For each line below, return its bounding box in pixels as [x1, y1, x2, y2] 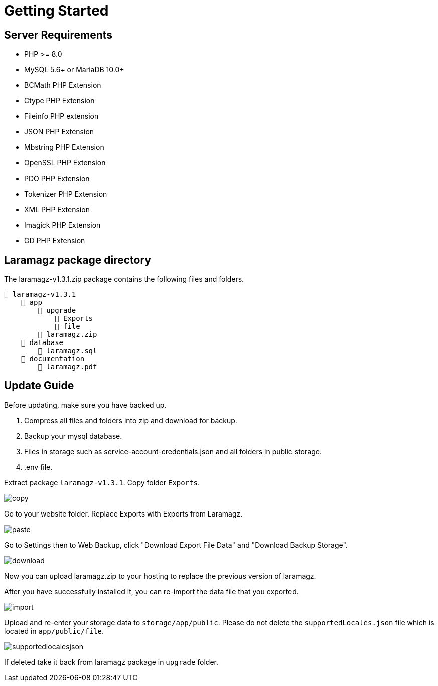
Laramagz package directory [4, 253, 151, 266]
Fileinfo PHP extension [24, 112, 99, 121]
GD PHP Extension [24, 236, 85, 245]
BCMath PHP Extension [24, 81, 101, 90]
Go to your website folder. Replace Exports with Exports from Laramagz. [4, 509, 243, 518]
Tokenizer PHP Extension [24, 190, 107, 199]
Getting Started [4, 2, 109, 19]
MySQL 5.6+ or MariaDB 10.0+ [24, 65, 124, 74]
